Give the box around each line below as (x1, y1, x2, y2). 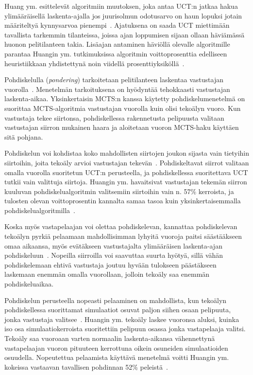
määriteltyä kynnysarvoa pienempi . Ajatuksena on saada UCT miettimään (4, 20, 230, 30)
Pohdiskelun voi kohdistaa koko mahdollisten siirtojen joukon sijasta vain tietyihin (4, 148, 249, 158)
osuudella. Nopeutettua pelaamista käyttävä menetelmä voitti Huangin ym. (4, 352, 229, 362)
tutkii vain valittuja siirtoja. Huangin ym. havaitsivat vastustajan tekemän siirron (4, 177, 247, 187)
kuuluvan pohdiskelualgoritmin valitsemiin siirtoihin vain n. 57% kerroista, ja (4, 186, 234, 196)
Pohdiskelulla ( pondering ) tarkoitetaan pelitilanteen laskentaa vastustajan (4, 74, 223, 85)
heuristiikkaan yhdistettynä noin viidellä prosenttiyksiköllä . (4, 58, 185, 68)
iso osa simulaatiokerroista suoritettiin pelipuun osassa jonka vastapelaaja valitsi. (4, 323, 246, 334)
